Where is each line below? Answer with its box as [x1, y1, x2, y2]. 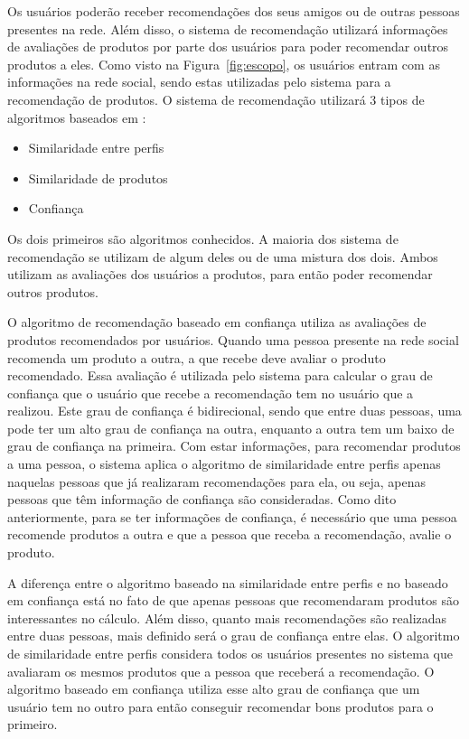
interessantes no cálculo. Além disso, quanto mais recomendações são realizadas [7, 608, 447, 627]
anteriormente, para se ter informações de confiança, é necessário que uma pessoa [7, 507, 457, 526]
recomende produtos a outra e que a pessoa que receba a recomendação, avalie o [7, 525, 452, 544]
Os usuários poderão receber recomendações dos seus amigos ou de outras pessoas [7, 2, 460, 20]
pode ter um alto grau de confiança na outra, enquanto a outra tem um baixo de [7, 418, 455, 437]
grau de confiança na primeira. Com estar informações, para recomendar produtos [7, 436, 461, 455]
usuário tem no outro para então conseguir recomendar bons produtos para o [7, 697, 434, 716]
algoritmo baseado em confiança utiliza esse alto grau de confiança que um [7, 679, 420, 698]
